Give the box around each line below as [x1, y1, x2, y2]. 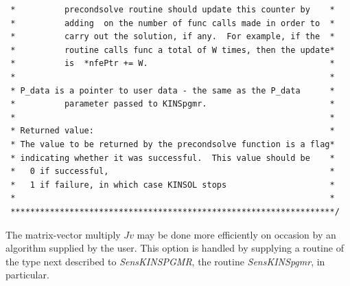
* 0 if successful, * [10, 166, 335, 177]
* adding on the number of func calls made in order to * [10, 18, 335, 28]
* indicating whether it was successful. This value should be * [10, 153, 335, 163]
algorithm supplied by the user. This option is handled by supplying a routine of [5, 241, 344, 255]
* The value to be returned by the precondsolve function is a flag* [10, 139, 335, 149]
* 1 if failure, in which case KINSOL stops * [10, 179, 335, 190]
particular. [5, 267, 49, 282]
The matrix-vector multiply [5, 227, 121, 241]
